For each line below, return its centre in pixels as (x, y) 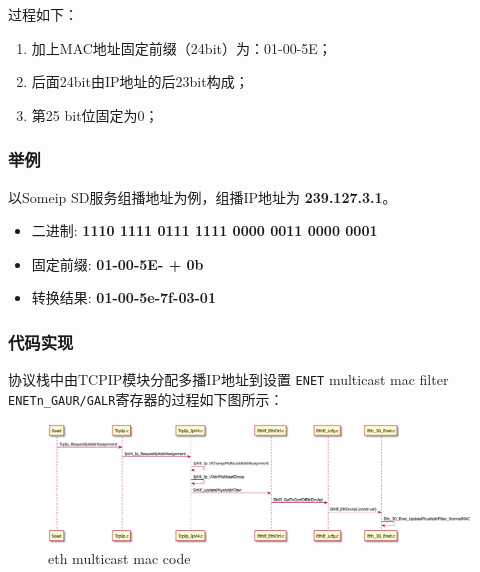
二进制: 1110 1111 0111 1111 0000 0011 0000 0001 (204, 230)
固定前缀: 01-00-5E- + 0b (117, 263)
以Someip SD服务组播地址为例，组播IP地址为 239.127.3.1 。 (202, 196)
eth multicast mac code (119, 558)
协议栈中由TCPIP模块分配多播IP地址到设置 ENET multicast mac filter (228, 379)
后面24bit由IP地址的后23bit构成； (140, 81)
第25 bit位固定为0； (95, 114)
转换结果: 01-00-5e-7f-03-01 (123, 297)
